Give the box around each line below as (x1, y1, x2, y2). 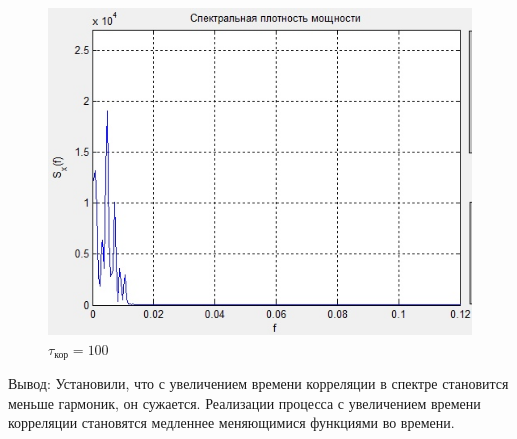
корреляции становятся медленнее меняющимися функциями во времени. (8, 412, 455, 433)
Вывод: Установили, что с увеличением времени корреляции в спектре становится (8, 373, 509, 394)
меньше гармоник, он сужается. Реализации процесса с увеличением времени (8, 392, 481, 413)
